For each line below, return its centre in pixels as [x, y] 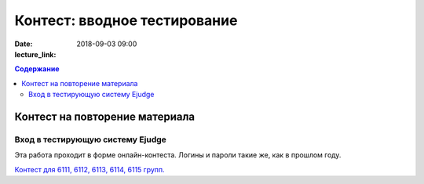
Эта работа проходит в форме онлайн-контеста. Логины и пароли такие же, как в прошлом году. [178, 155]
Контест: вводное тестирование [126, 20]
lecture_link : [35, 54]
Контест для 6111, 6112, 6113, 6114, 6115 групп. [90, 169]
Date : [24, 44]
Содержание [37, 69]
